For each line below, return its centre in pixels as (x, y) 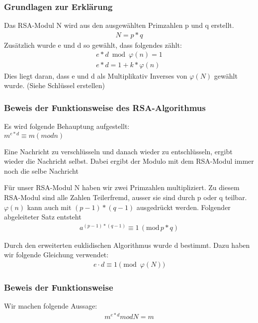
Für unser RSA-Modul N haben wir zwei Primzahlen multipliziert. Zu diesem (122, 187)
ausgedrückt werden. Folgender (183, 207)
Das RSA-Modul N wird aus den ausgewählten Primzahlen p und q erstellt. (119, 25)
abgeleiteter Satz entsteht (43, 217)
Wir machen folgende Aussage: (51, 306)
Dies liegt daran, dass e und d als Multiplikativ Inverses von (96, 75)
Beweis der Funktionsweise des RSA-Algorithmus (105, 107)
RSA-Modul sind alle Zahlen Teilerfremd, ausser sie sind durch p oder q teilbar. (126, 197)
